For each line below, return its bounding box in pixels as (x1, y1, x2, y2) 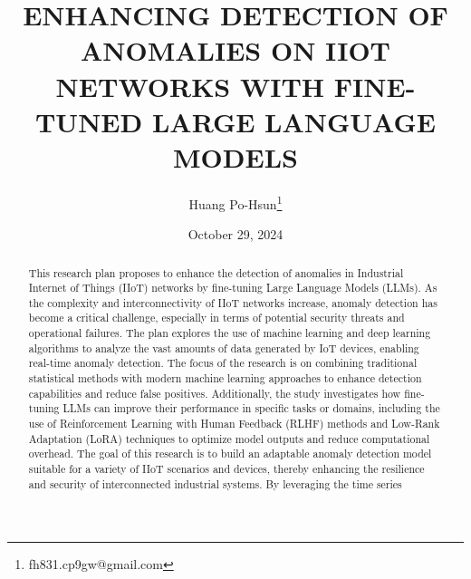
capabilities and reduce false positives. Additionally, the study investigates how (28, 385, 401, 400)
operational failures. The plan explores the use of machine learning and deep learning (28, 325, 431, 341)
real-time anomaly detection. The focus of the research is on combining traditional (28, 355, 418, 371)
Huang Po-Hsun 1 (188, 191, 283, 213)
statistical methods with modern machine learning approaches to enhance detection (28, 371, 422, 386)
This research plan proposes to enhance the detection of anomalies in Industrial (28, 265, 404, 280)
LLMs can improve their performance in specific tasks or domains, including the (62, 400, 440, 416)
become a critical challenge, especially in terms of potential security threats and (28, 310, 405, 325)
